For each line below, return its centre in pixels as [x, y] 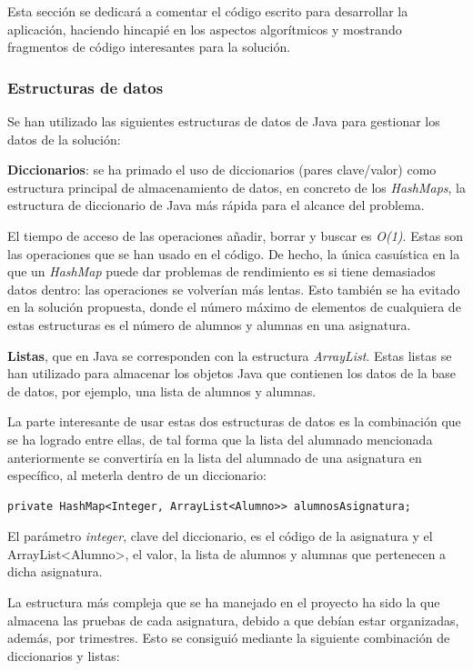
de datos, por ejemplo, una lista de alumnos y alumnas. [162, 391]
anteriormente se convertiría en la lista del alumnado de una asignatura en [215, 457]
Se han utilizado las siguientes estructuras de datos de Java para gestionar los [224, 121]
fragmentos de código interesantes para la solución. [149, 47]
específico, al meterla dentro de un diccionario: [137, 475]
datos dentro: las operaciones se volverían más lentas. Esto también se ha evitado [234, 289]
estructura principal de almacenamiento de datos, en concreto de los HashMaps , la [237, 187]
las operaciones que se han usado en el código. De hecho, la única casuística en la [234, 253]
